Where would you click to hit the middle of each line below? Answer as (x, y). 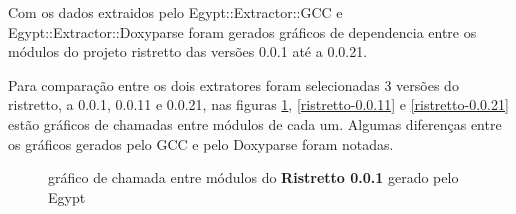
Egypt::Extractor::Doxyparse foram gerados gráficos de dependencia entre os (242, 31)
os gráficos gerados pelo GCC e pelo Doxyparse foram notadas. (201, 143)
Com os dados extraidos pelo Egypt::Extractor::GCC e (175, 12)
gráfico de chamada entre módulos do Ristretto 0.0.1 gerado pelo (253, 177)
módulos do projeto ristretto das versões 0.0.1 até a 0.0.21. (188, 51)
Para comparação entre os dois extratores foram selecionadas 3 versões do (233, 84)
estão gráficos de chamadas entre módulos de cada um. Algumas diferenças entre (255, 123)
